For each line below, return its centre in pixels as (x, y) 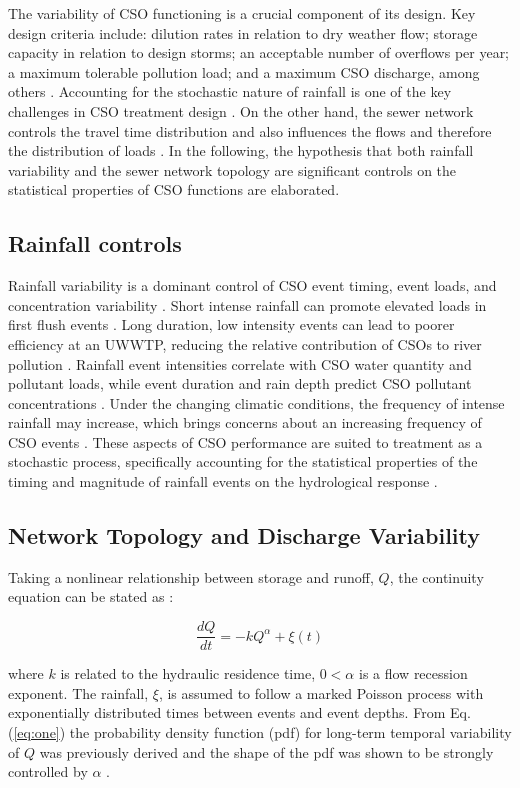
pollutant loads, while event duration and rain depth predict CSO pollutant (240, 383)
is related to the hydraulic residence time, (188, 673)
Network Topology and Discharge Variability (244, 535)
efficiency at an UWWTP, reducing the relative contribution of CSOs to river (245, 343)
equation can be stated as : (91, 596)
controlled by (48, 771)
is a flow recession (413, 673)
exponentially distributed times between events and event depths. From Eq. (239, 712)
